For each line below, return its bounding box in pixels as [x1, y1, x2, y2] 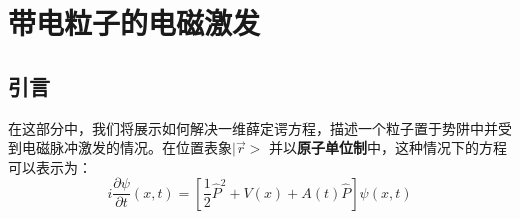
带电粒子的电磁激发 [8, 2, 261, 43]
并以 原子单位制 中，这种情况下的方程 [269, 137, 508, 158]
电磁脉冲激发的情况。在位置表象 [21, 137, 232, 158]
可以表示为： [8, 156, 92, 177]
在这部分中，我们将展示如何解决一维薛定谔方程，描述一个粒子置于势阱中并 [8, 117, 498, 138]
